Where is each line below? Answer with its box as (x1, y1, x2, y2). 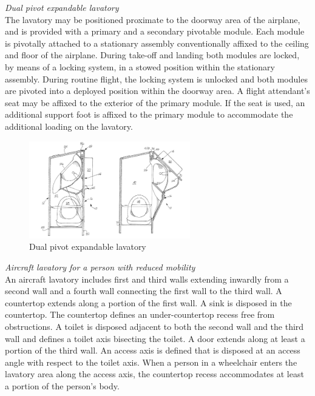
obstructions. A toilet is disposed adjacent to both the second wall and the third (5, 320, 304, 332)
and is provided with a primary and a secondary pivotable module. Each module (5, 25, 305, 38)
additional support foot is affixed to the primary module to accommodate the (5, 108, 293, 121)
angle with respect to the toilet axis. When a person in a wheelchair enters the (5, 355, 297, 368)
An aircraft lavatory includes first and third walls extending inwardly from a (5, 272, 289, 285)
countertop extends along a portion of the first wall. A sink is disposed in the (5, 296, 292, 309)
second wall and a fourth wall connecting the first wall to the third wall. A (5, 284, 282, 297)
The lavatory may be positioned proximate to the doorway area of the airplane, (5, 13, 300, 25)
